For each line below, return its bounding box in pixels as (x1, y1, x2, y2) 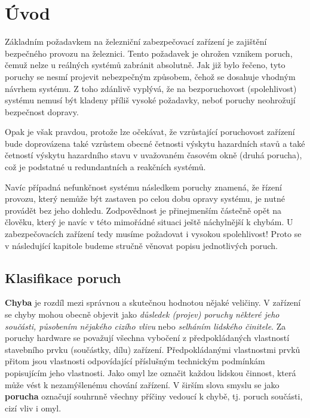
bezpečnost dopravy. (5, 105, 79, 118)
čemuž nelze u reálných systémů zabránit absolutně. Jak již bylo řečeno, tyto (5, 59, 286, 71)
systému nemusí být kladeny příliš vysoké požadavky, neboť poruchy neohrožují (5, 94, 296, 106)
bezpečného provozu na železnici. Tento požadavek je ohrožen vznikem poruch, (5, 47, 293, 59)
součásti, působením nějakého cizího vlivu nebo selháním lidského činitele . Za (5, 319, 286, 332)
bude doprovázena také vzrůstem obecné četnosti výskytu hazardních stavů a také (5, 137, 305, 149)
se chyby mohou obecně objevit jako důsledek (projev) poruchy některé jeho (5, 308, 280, 321)
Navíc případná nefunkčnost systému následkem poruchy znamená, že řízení (5, 180, 282, 193)
